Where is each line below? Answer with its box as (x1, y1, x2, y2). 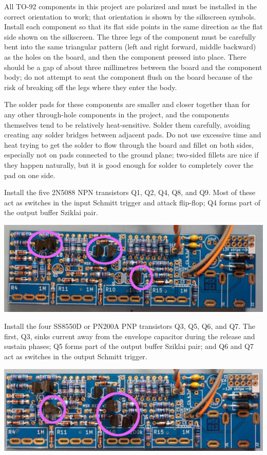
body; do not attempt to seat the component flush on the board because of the (4, 72, 253, 82)
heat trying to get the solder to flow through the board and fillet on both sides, (4, 139, 254, 150)
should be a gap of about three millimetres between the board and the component (4, 61, 262, 72)
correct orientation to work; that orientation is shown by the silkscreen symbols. (4, 11, 256, 22)
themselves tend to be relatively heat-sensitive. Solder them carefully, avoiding (4, 119, 251, 130)
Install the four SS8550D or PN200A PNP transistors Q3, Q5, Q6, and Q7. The (4, 321, 255, 331)
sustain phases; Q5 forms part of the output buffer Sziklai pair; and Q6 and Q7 (4, 341, 254, 352)
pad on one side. (4, 169, 55, 180)
